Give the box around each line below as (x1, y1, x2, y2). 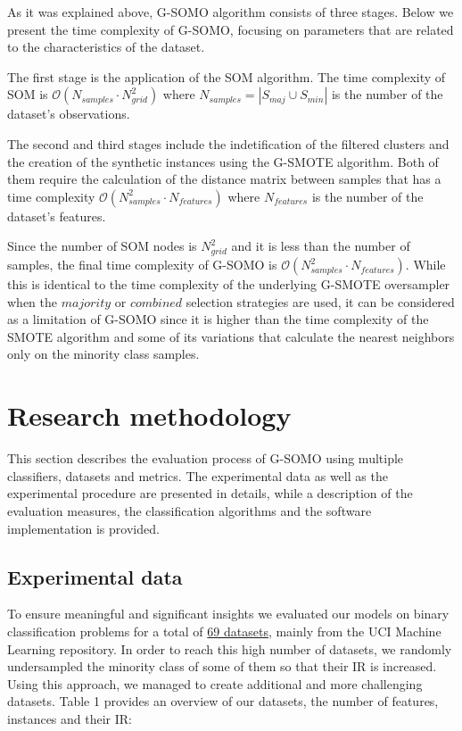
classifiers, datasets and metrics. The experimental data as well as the (7, 466, 388, 485)
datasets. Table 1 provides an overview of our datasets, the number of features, (7, 692, 439, 710)
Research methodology (7, 397, 292, 434)
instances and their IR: (7, 709, 132, 727)
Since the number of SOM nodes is (7, 237, 197, 255)
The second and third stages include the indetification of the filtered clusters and (7, 134, 450, 153)
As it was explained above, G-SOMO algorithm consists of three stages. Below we (7, 3, 454, 21)
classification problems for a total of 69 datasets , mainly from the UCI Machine (7, 621, 441, 640)
